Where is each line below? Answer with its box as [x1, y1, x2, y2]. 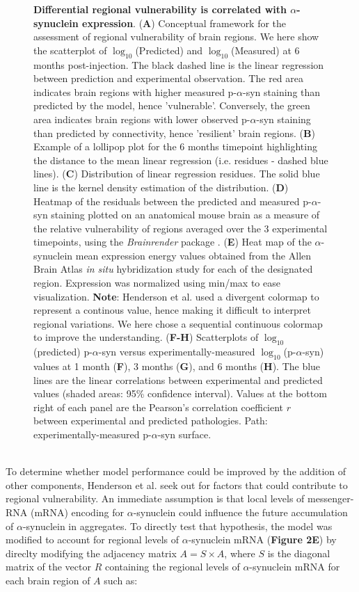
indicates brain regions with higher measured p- [33, 84, 237, 99]
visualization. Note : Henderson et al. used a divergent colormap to [33, 289, 319, 303]
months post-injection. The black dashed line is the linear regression [33, 57, 324, 72]
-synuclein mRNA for [249, 559, 340, 574]
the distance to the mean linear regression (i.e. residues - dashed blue [33, 152, 328, 167]
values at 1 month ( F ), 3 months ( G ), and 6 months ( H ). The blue [33, 359, 321, 374]
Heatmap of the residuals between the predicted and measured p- [33, 193, 312, 208]
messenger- [308, 491, 354, 506]
